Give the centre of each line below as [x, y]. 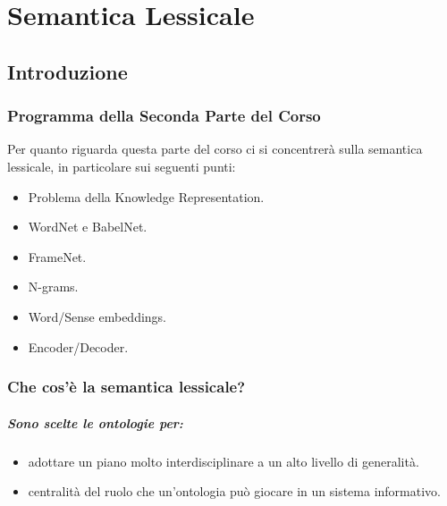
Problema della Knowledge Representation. [146, 196]
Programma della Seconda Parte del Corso [164, 116]
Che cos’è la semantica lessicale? [127, 387]
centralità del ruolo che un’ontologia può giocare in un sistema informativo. [234, 491]
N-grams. [53, 287]
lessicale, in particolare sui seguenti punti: [122, 166]
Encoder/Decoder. [78, 346]
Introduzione [67, 71]
